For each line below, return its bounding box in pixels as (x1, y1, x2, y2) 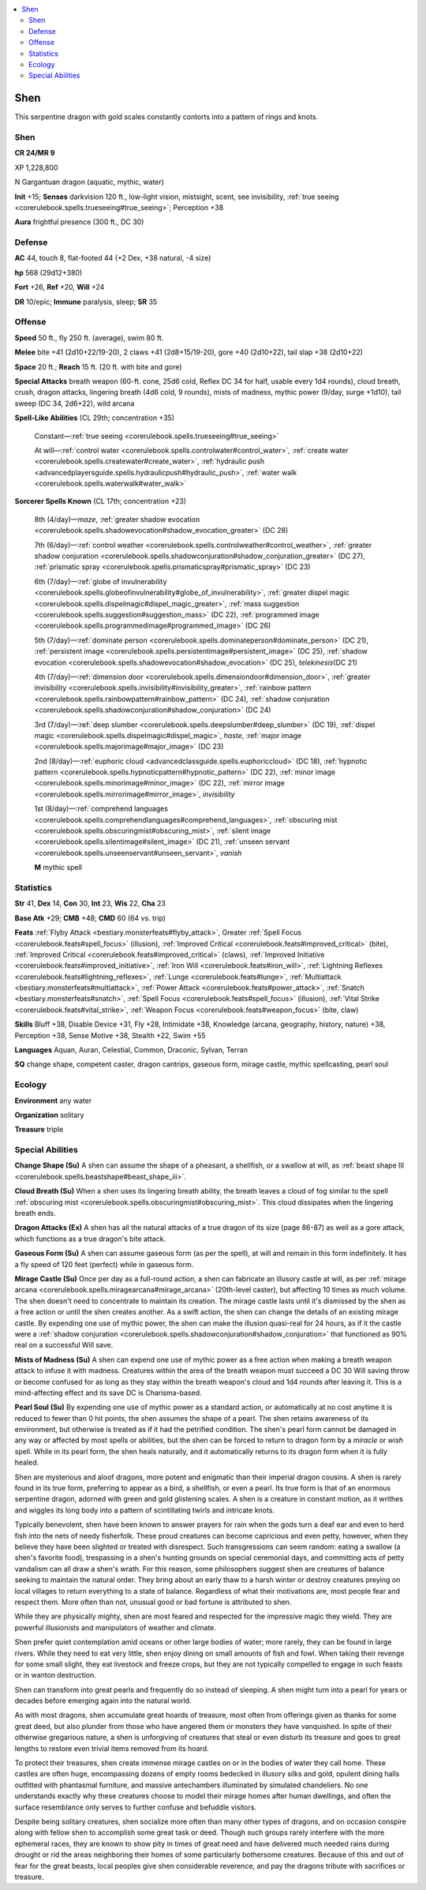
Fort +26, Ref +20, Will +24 (14, 283, 105, 292)
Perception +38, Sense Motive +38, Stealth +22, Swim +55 (14, 1030, 206, 1040)
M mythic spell (34, 863, 83, 872)
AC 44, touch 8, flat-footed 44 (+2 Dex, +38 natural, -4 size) (14, 253, 211, 263)
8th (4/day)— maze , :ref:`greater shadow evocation (34, 514, 200, 524)
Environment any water (14, 1096, 92, 1105)
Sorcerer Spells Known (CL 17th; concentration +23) (14, 497, 187, 506)
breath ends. (14, 1209, 56, 1218)
